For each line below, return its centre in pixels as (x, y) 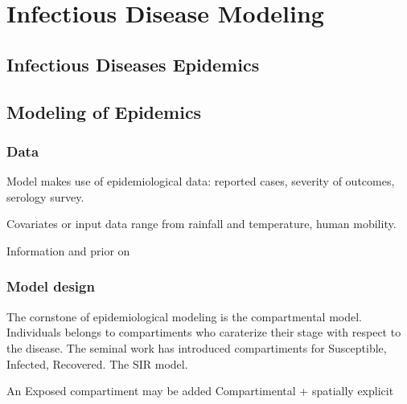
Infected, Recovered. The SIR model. (97, 363)
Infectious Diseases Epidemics (133, 64)
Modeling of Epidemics (104, 111)
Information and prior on (68, 250)
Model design (51, 286)
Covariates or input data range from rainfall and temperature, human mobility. (201, 224)
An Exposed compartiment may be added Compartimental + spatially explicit (200, 391)
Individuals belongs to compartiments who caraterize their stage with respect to (204, 332)
